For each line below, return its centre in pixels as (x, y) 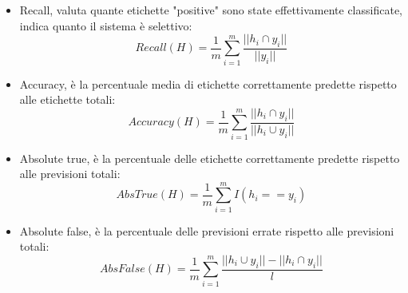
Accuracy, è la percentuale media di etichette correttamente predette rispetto (208, 83)
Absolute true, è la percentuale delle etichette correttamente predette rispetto (210, 158)
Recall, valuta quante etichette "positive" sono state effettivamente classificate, (211, 10)
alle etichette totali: (67, 99)
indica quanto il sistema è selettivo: (106, 25)
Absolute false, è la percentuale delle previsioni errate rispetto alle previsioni (207, 230)
